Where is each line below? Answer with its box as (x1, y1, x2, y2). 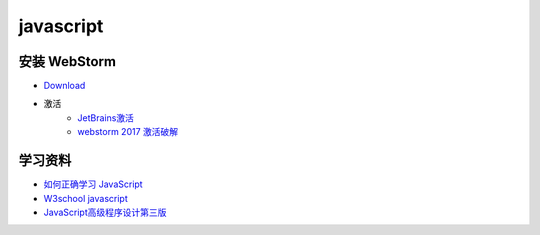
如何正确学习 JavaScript (43, 178, 144, 190)
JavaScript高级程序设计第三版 (43, 206, 167, 218)
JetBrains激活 (77, 111, 135, 124)
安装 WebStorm (18, 53, 117, 70)
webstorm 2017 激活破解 (77, 126, 179, 138)
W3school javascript (43, 192, 129, 204)
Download (43, 80, 86, 92)
